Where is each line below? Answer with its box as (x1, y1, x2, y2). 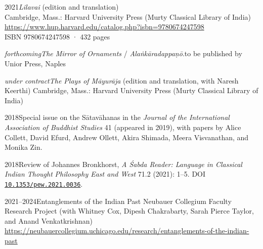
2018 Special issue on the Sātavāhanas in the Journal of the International (5, 112, 230, 122)
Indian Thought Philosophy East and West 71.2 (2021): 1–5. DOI (5, 169, 206, 179)
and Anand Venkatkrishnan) (5, 215, 93, 226)
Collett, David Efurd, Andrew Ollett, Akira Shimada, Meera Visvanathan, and (5, 132, 249, 142)
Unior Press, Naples (5, 58, 66, 68)
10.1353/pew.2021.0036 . (5, 178, 83, 189)
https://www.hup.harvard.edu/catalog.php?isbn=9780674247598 (5, 21, 204, 32)
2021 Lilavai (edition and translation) (5, 2, 119, 12)
